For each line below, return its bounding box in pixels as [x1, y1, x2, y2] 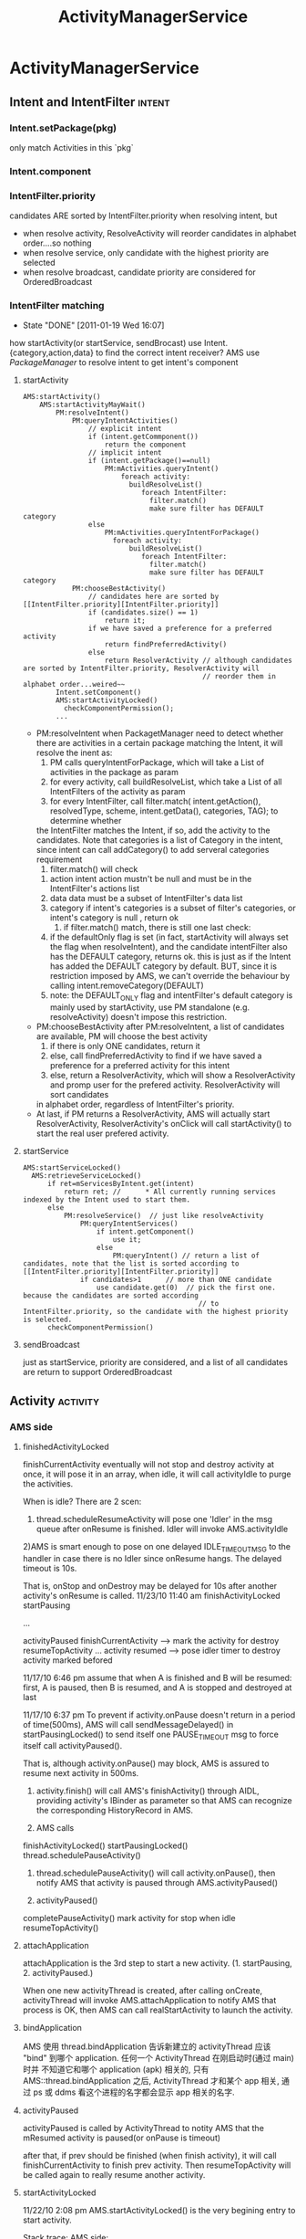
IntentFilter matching [9, 300, 105, 312]
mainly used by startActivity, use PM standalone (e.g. [49, 1002, 250, 1013]
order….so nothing [22, 237, 92, 248]
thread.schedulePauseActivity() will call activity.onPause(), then [36, 1867, 276, 1878]
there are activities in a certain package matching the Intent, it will [36, 738, 284, 749]
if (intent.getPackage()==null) [87, 457, 211, 466]
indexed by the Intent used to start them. [22, 1195, 191, 1204]
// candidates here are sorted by [87, 592, 219, 602]
